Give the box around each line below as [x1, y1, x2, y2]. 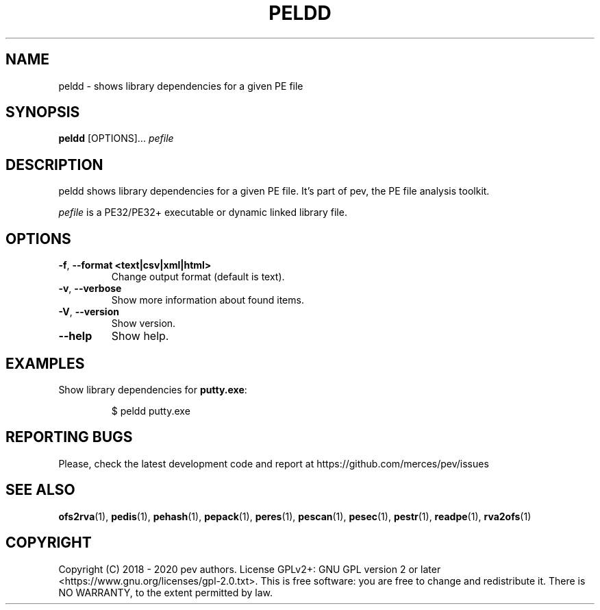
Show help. [111, 329, 169, 343]
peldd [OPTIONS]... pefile [58, 132, 174, 145]
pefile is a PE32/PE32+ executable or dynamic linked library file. [58, 206, 347, 219]
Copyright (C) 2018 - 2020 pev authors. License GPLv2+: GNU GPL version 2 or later [58, 563, 441, 575]
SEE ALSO [5, 481, 75, 499]
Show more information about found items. [111, 294, 304, 306]
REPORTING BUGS [5, 428, 133, 446]
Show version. [111, 317, 176, 330]
